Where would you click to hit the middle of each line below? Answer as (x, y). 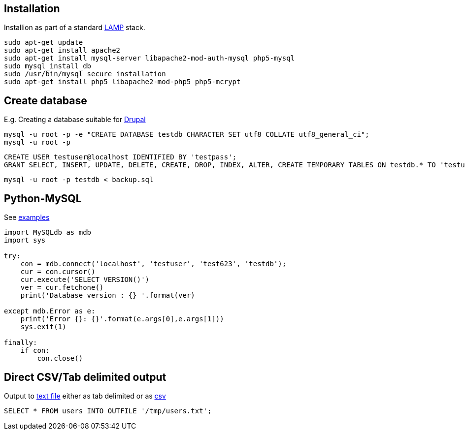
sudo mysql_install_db (48, 66)
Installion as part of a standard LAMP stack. (75, 28)
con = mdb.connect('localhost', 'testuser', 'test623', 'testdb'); (153, 264)
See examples (27, 217)
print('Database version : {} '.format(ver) (108, 295)
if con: (35, 351)
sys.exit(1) (43, 327)
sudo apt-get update (44, 43)
